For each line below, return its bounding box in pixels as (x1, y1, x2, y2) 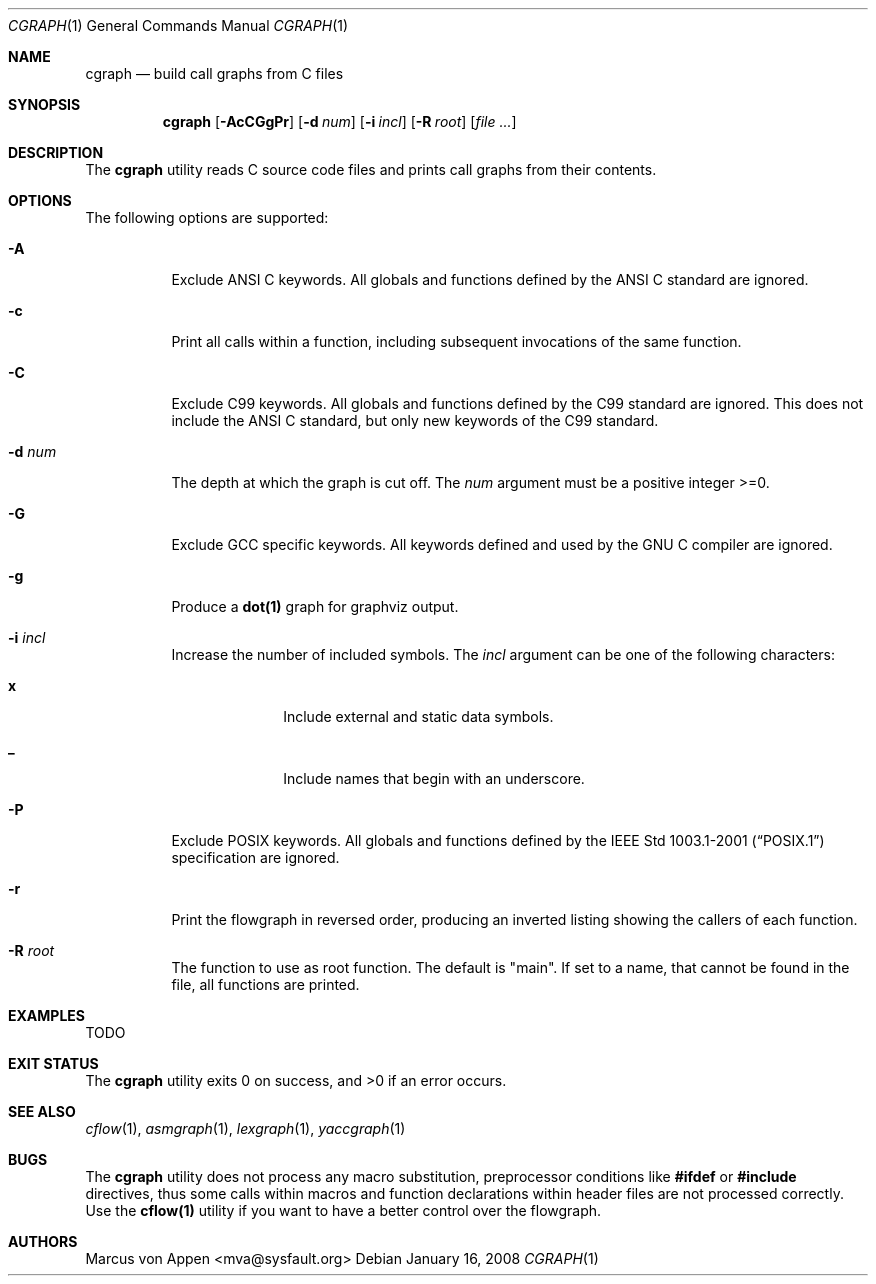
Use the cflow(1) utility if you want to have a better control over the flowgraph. (85, 1202, 602, 1219)
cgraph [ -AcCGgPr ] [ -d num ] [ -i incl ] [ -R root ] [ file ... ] (162, 113, 517, 130)
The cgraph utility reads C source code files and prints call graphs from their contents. (85, 161, 657, 178)
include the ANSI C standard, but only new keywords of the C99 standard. (171, 412, 659, 429)
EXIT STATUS (8, 1055, 99, 1072)
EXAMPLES (8, 1007, 85, 1024)
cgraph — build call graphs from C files (85, 65, 344, 82)
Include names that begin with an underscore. (283, 770, 585, 787)
